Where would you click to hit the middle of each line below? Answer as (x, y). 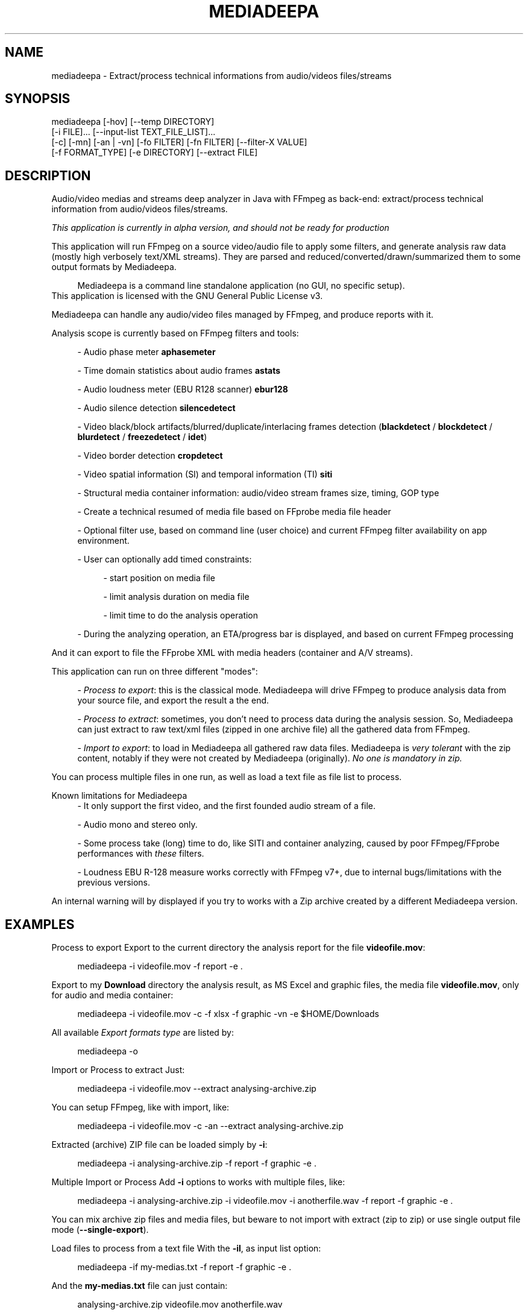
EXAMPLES (40, 924)
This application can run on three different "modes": (155, 672)
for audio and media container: (112, 995)
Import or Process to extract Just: (118, 1070)
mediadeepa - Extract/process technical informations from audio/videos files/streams (222, 75)
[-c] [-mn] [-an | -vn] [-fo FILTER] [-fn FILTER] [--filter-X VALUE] (179, 142)
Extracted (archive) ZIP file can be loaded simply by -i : (159, 1145)
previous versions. (114, 883)
